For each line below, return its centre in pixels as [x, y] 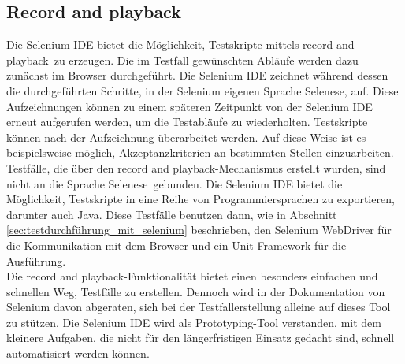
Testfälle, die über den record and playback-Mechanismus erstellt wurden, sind [196, 167]
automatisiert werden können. [78, 353]
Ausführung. [36, 260]
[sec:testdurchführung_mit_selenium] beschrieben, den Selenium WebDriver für [199, 230]
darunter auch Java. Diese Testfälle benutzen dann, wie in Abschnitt [172, 214]
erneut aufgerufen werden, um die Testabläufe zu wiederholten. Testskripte [187, 122]
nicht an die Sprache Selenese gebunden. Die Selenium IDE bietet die [175, 183]
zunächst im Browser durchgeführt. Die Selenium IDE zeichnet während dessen [197, 75]
